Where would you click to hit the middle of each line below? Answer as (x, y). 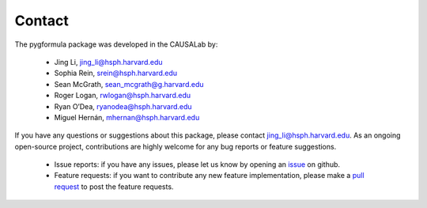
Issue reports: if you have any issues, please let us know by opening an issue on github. (197, 165)
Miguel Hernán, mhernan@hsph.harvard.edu (127, 117)
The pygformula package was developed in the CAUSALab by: (116, 44)
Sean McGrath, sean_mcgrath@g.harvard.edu (129, 84)
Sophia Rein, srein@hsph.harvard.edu (116, 73)
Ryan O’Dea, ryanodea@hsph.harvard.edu (123, 106)
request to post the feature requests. (114, 187)
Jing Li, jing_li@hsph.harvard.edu (108, 62)
